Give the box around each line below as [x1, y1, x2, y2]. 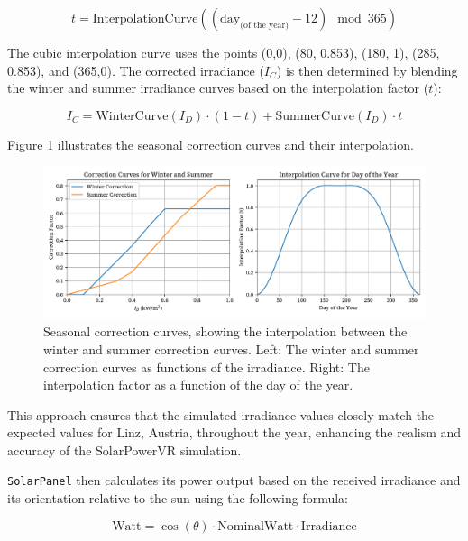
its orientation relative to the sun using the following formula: [7, 489, 348, 508]
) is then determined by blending [276, 60, 458, 79]
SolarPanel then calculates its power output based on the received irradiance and [7, 471, 461, 490]
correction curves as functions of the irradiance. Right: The [43, 357, 370, 376]
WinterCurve [96, 109, 169, 123]
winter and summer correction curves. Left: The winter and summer [43, 339, 419, 358]
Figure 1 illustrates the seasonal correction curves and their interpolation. [7, 134, 414, 153]
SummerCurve [275, 109, 355, 123]
